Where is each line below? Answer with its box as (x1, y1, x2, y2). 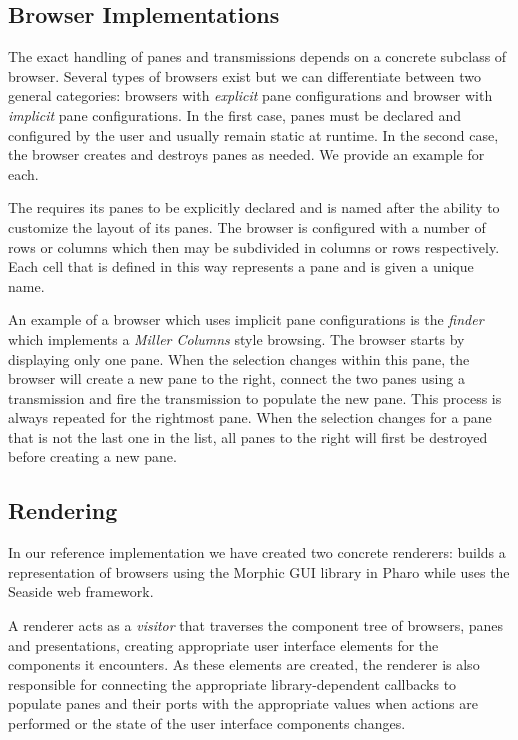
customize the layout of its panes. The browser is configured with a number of (8, 216, 486, 237)
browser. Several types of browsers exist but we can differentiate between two (8, 65, 482, 86)
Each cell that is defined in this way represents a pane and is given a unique (8, 256, 474, 277)
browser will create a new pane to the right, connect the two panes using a (8, 368, 465, 389)
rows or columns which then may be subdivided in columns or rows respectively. (8, 236, 500, 257)
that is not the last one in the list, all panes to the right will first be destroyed (8, 426, 488, 447)
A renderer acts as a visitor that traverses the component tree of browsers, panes (8, 615, 504, 636)
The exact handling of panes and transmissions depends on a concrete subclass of (8, 46, 507, 67)
